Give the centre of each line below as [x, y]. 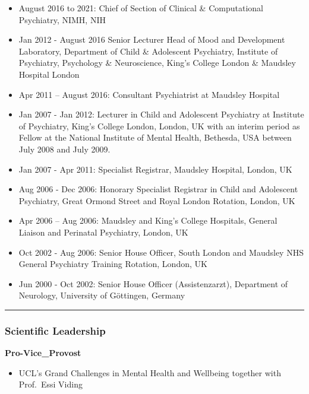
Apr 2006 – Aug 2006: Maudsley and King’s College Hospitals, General [148, 220]
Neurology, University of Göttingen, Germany [102, 295]
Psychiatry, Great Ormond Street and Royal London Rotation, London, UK [157, 200]
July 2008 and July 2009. [64, 149]
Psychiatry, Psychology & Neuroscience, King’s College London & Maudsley [157, 63]
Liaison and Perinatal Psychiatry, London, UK [103, 232]
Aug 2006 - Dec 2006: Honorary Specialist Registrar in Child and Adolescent [158, 189]
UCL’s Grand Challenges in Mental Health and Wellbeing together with [150, 372]
